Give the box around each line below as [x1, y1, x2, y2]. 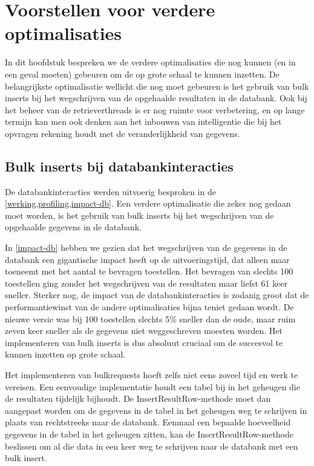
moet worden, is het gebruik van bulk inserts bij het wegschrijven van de [5, 208, 274, 221]
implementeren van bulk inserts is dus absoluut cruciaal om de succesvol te [5, 336, 283, 348]
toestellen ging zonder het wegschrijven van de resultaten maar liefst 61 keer [5, 276, 288, 289]
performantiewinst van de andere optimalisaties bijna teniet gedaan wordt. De [5, 301, 294, 313]
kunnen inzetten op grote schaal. [5, 348, 126, 361]
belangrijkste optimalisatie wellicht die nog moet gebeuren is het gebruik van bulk [5, 79, 309, 92]
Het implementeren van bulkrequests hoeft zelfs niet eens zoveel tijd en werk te [5, 368, 298, 381]
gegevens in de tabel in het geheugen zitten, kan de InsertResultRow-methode [5, 427, 294, 440]
